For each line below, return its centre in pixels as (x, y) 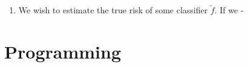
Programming (63, 51)
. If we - (229, 10)
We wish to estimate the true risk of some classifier (113, 10)
